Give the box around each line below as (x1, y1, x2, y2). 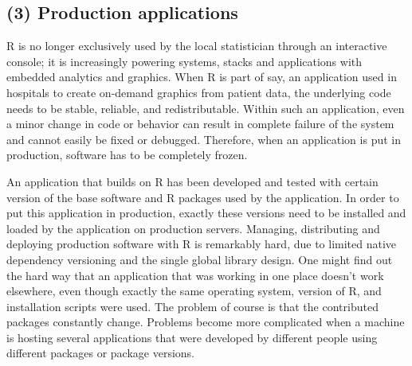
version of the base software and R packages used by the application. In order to (6, 189, 399, 205)
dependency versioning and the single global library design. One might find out (6, 251, 393, 267)
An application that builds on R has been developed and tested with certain (6, 173, 379, 189)
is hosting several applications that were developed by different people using (6, 329, 378, 345)
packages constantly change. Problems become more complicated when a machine (6, 313, 405, 330)
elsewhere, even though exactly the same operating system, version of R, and (6, 282, 382, 299)
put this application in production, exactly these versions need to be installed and (6, 204, 406, 221)
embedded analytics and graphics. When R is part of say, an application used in (6, 68, 397, 85)
